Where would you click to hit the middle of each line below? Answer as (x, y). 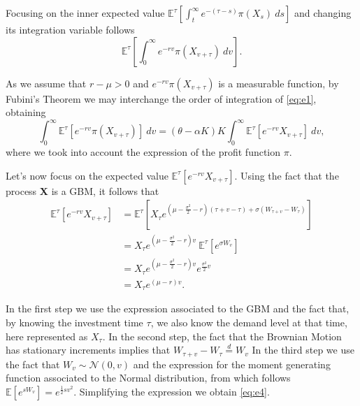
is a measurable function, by (279, 83)
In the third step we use (303, 350)
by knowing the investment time (74, 322)
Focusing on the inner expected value (85, 13)
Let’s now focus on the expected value (87, 175)
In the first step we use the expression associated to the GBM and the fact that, (178, 309)
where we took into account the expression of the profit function (143, 152)
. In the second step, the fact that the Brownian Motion (222, 336)
